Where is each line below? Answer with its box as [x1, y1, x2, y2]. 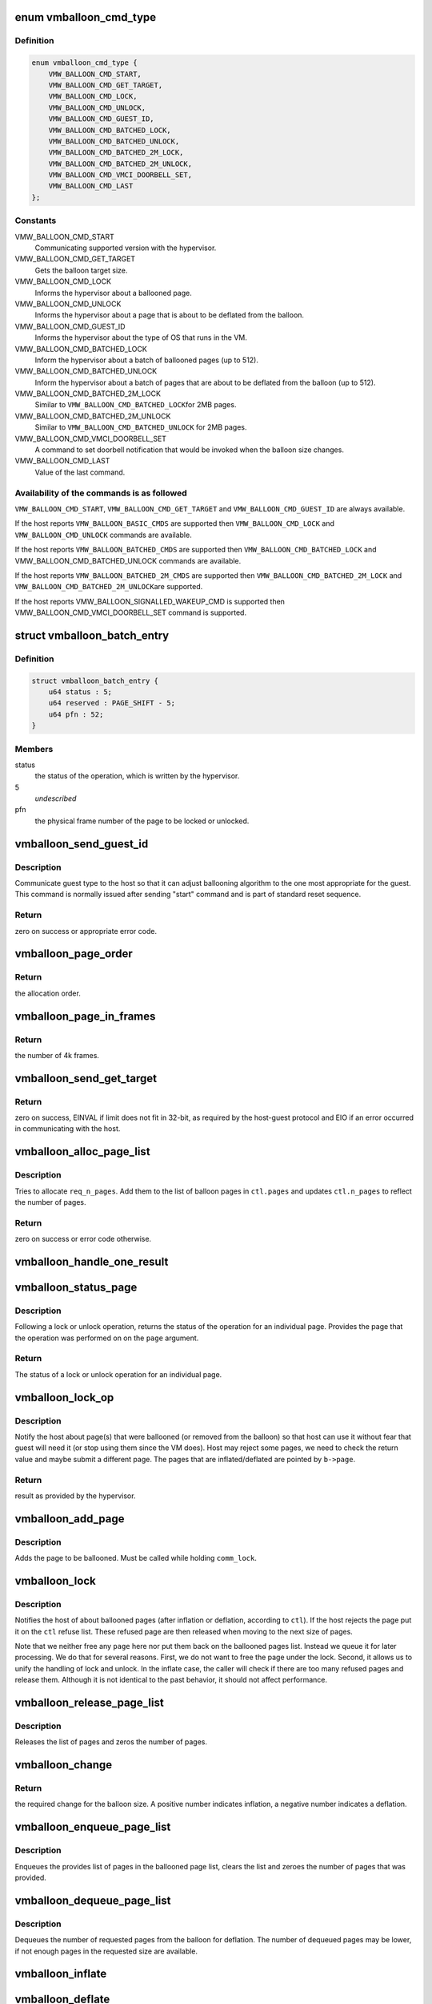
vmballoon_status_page [14, 1280, 138, 1294]
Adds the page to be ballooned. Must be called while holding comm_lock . [14, 1554, 258, 1563]
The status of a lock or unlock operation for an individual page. [14, 1369, 222, 1379]
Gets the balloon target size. [34, 265, 128, 275]
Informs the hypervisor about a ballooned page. [34, 288, 192, 297]
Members [14, 743, 54, 754]
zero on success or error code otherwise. [14, 1234, 152, 1244]
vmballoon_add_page [14, 1512, 125, 1525]
